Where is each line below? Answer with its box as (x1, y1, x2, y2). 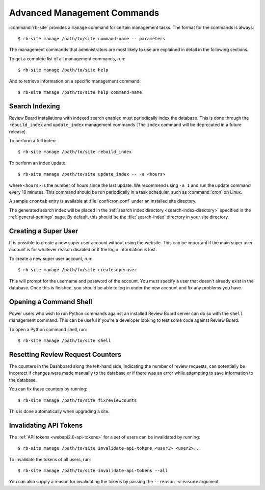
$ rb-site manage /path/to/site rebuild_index (18, 149, 132, 155)
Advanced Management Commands (9, 7, 159, 18)
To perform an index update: (9, 160, 67, 166)
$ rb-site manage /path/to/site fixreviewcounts (18, 397, 137, 403)
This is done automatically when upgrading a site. (9, 408, 110, 414)
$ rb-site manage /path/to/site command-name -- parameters (18, 36, 165, 41)
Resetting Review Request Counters (9, 350, 122, 359)
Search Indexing (9, 102, 60, 110)
